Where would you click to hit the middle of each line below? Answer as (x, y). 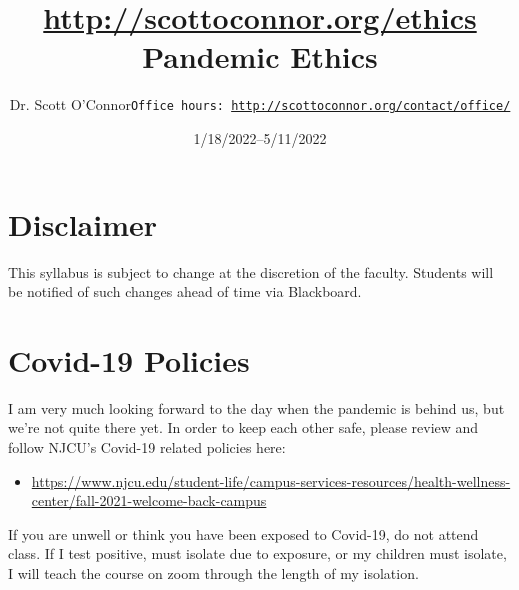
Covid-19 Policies (129, 359)
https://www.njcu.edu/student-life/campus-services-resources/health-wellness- (271, 480)
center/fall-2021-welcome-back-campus (149, 500)
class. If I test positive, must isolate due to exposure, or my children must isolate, (257, 553)
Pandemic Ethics (260, 56)
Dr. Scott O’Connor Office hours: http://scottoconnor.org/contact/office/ (260, 104)
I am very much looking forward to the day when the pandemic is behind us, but (256, 407)
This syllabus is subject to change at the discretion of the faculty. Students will (251, 271)
